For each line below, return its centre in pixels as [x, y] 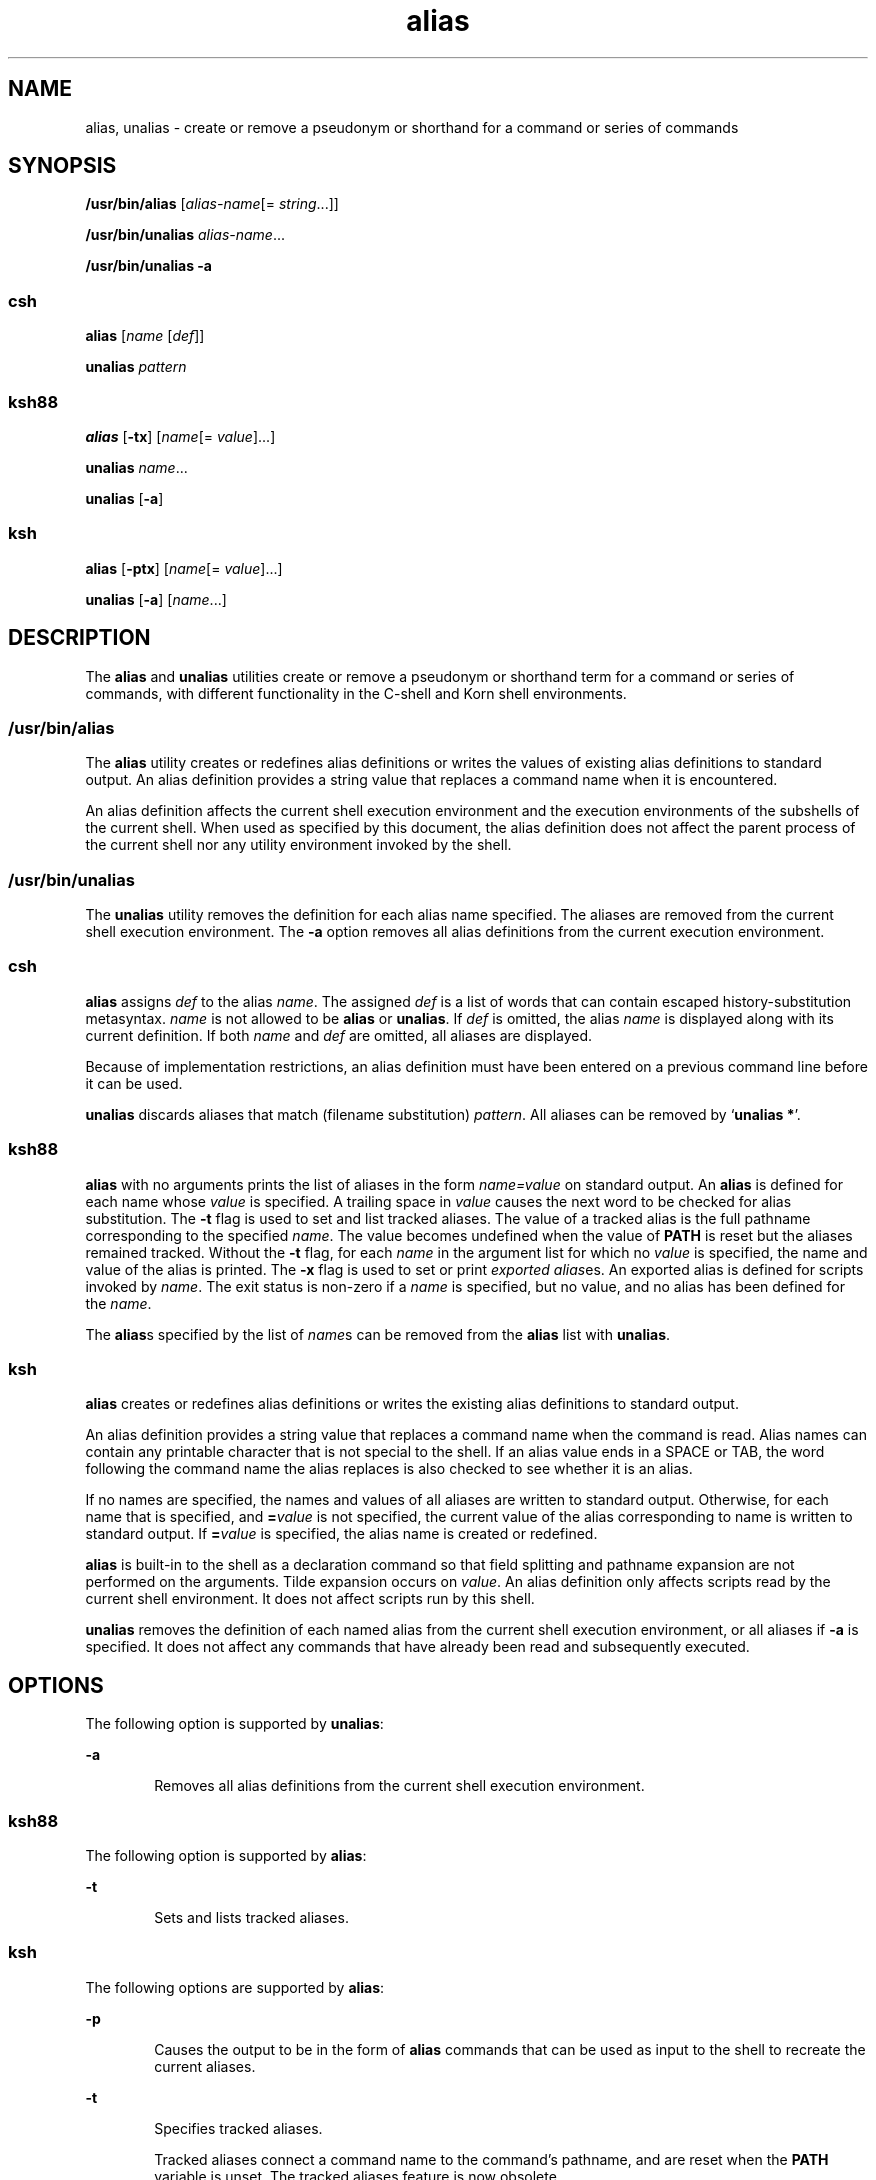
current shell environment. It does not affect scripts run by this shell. [310, 1599]
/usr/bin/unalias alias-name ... [185, 235]
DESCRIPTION [79, 638]
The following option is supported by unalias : [234, 1724]
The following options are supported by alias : [235, 1987]
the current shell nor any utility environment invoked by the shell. [298, 845]
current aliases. [205, 2066]
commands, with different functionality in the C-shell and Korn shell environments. [356, 693]
